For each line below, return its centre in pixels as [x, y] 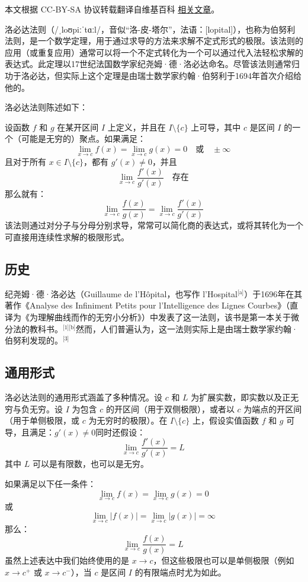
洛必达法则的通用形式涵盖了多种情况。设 [84, 397]
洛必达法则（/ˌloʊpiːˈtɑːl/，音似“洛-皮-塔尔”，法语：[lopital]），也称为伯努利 [150, 29]
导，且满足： [30, 432]
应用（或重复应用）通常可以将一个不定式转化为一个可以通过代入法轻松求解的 [154, 52]
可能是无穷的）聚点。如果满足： [83, 139]
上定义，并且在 [137, 127]
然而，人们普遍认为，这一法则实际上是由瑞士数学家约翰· [187, 328]
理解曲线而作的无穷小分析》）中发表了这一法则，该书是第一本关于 [164, 317]
